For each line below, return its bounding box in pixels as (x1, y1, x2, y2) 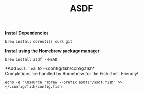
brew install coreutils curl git (5, 40, 73, 44)
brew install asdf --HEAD (5, 57, 57, 62)
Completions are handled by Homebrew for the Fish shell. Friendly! (5, 71, 139, 77)
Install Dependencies (5, 30, 49, 36)
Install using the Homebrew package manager (5, 48, 100, 54)
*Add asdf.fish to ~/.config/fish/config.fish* (5, 66, 95, 71)
